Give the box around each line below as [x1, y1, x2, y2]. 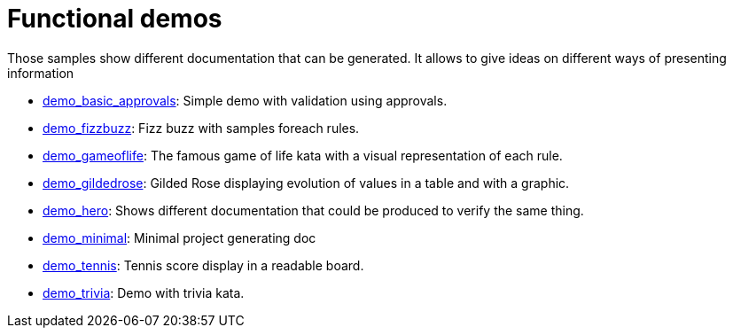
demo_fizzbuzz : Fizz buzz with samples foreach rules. [43, 120, 360, 136]
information [7, 65, 74, 81]
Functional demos [7, 4, 222, 34]
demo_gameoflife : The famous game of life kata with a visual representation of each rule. [43, 147, 563, 163]
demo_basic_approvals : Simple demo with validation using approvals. [43, 92, 448, 108]
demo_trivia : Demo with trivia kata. [43, 284, 245, 300]
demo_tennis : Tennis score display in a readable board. [43, 257, 364, 273]
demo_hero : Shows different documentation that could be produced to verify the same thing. [43, 202, 584, 218]
